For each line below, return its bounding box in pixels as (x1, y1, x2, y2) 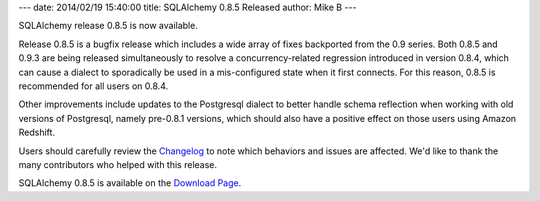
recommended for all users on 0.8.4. (18, 80, 169, 92)
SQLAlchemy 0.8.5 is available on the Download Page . (18, 177, 242, 189)
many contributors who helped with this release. (18, 158, 218, 170)
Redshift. (18, 126, 55, 139)
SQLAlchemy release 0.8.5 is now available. (18, 20, 199, 32)
